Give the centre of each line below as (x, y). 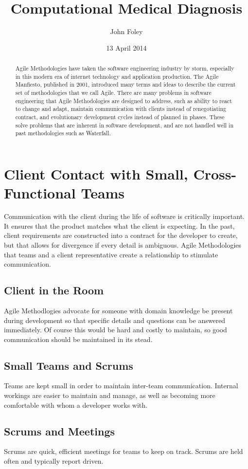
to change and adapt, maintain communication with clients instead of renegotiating (121, 109)
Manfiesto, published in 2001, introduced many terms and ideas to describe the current (125, 84)
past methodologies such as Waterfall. (63, 133)
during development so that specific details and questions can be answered (115, 320)
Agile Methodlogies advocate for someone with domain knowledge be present (118, 310)
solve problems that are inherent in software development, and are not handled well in (124, 125)
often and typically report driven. (54, 461)
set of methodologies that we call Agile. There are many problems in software (113, 93)
